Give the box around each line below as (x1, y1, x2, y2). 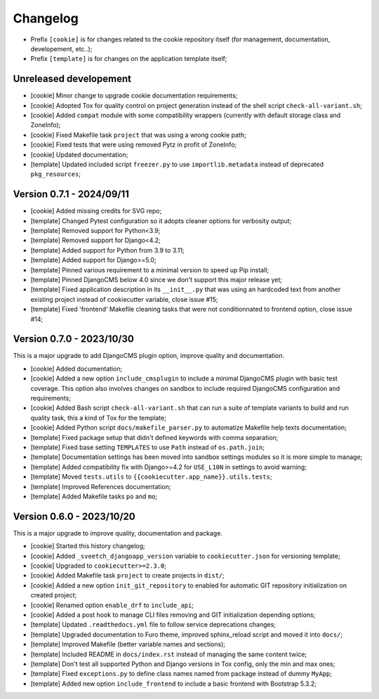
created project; (30, 591, 77, 599)
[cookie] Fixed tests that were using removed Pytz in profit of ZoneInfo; (30, 140, 237, 149)
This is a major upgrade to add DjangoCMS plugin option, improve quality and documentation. (13, 352, 285, 360)
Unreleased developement (13, 73, 131, 85)
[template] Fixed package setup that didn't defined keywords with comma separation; (30, 433, 279, 441)
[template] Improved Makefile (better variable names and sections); (30, 640, 226, 648)
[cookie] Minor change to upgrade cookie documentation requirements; (30, 91, 238, 100)
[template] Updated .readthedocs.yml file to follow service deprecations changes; (30, 620, 277, 629)
